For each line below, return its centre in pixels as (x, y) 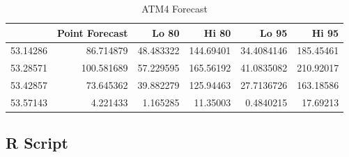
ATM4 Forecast (174, 8)
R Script (37, 143)
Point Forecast (92, 32)
